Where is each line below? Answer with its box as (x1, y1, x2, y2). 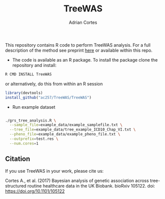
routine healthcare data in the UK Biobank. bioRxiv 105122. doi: (27, 183, 155, 189)
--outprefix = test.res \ (9, 136, 58, 141)
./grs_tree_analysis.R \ (5, 118, 56, 123)
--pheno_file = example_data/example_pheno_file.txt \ (9, 132, 121, 137)
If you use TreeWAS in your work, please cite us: (5, 168, 104, 174)
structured (5, 183, 27, 189)
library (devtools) (5, 90, 43, 95)
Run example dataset (12, 104, 56, 110)
